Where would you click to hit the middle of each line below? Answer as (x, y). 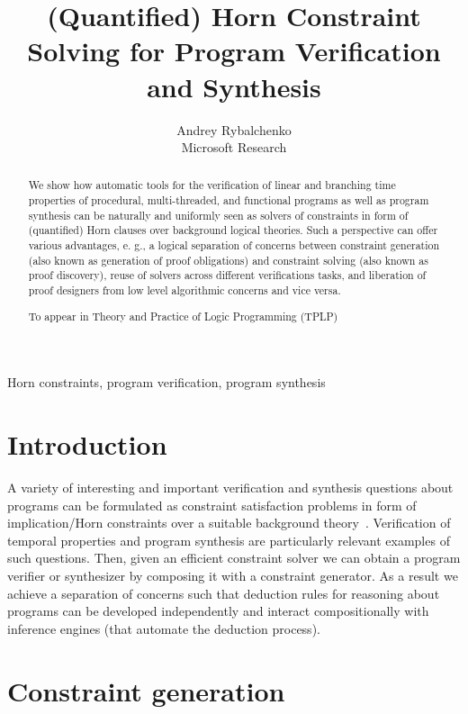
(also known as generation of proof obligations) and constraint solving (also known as (228, 260)
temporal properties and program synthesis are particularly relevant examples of (229, 540)
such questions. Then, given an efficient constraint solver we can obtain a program (234, 558)
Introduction (87, 444)
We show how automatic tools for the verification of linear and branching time (212, 185)
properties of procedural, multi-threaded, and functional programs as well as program (229, 200)
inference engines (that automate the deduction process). (164, 628)
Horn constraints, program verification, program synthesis (166, 382)
